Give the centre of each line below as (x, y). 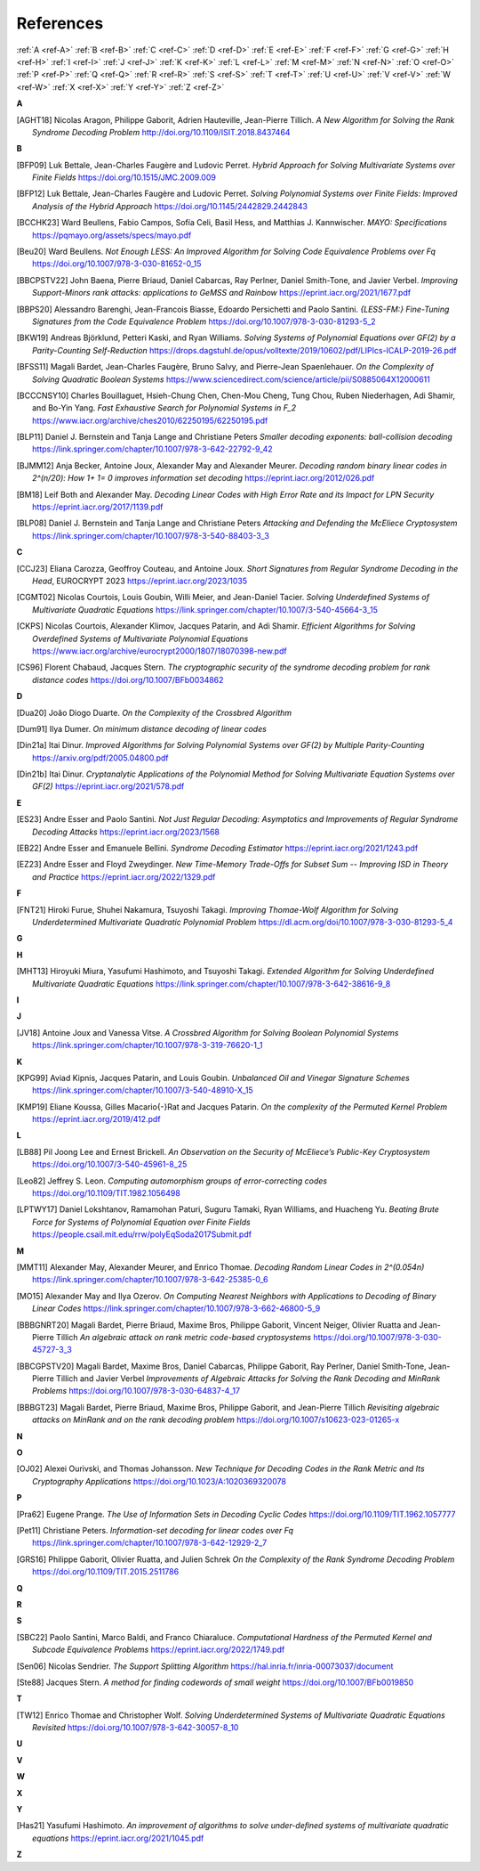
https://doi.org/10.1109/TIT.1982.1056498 (107, 1193)
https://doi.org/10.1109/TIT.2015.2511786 (106, 1572)
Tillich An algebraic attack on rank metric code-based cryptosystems (184, 1337)
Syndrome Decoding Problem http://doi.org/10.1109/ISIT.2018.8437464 (161, 132)
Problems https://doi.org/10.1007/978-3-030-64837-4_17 (136, 1391)
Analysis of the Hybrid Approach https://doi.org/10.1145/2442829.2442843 (170, 206)
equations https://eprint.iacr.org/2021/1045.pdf (118, 1838)
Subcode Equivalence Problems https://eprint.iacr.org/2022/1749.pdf (159, 1650)
